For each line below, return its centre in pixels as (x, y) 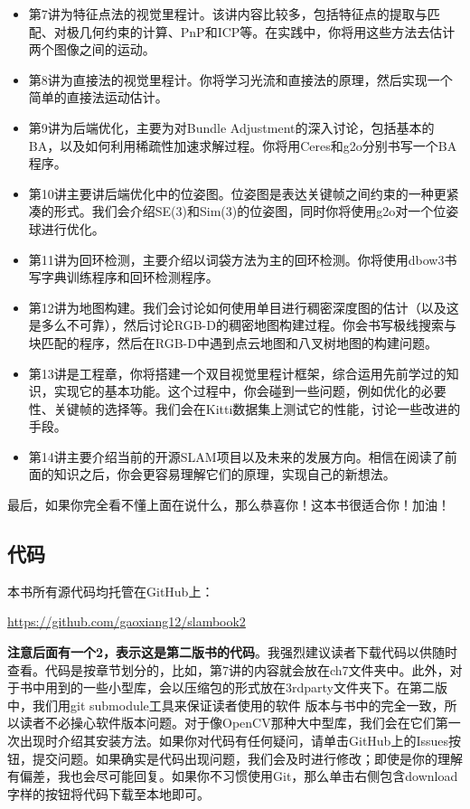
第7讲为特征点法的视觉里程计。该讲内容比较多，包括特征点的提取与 (228, 14)
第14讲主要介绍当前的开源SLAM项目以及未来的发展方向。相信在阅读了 (236, 456)
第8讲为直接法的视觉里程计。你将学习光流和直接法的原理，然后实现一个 (240, 79)
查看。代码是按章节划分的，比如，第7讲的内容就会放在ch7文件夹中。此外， (229, 669)
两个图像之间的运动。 (92, 49)
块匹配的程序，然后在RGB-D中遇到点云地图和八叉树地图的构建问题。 (233, 342)
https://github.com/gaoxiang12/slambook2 (127, 621)
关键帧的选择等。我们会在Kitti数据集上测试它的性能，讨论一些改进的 (257, 408)
